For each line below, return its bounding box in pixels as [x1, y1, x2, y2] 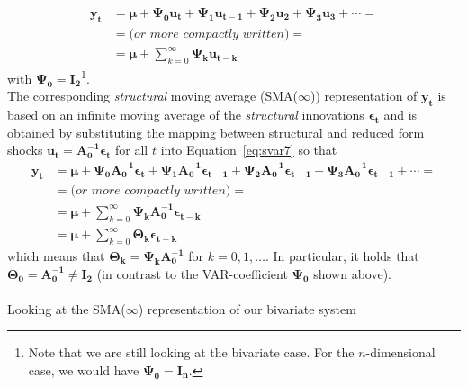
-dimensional [365, 343, 436, 362]
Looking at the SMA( [7, 299, 126, 318]
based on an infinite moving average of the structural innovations [7, 105, 364, 124]
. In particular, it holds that [265, 247, 419, 265]
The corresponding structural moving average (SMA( [7, 86, 298, 105]
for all [115, 140, 148, 159]
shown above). [313, 264, 391, 283]
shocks [7, 140, 43, 159]
